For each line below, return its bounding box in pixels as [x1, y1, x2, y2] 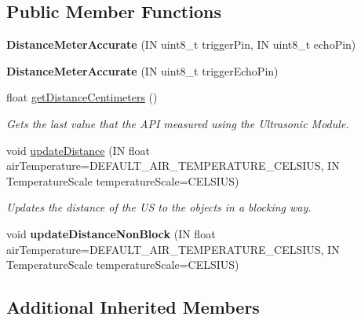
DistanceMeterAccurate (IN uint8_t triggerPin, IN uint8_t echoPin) [6, 36, 356, 53]
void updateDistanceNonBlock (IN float [6, 225, 216, 241]
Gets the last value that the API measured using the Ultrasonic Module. [6, 115, 349, 131]
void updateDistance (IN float [6, 142, 151, 158]
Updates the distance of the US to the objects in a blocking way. [6, 199, 312, 215]
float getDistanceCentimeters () [6, 89, 158, 105]
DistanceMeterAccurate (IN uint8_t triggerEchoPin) [6, 62, 279, 79]
